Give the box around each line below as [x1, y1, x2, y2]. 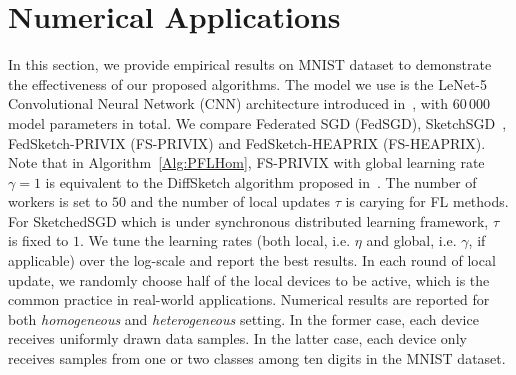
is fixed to [8, 230, 69, 251]
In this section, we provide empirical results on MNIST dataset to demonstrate [8, 54, 492, 75]
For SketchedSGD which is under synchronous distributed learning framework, [8, 210, 489, 231]
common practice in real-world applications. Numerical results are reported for [8, 289, 490, 310]
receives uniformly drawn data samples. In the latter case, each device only [8, 328, 467, 349]
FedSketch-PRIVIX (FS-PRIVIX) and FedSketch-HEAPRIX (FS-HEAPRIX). [8, 132, 486, 153]
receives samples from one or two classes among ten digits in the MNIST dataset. [8, 348, 506, 369]
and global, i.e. [366, 230, 457, 251]
